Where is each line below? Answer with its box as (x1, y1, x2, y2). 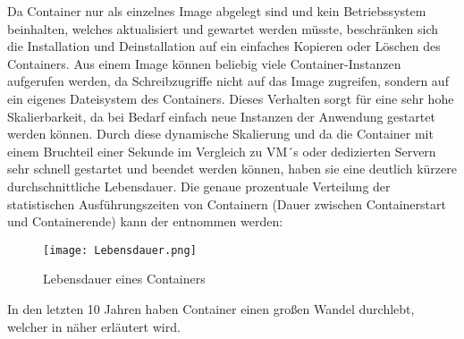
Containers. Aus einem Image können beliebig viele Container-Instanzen (7, 54, 401, 72)
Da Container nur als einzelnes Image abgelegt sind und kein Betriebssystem (7, 2, 426, 20)
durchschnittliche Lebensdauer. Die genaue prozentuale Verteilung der (7, 176, 391, 195)
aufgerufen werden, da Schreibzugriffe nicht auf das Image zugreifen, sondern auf (7, 72, 449, 90)
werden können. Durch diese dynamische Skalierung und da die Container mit (7, 124, 434, 143)
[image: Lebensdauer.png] (43, 243, 197, 257)
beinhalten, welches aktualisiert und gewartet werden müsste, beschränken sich (7, 19, 439, 38)
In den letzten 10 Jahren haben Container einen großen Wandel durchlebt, (7, 299, 415, 318)
